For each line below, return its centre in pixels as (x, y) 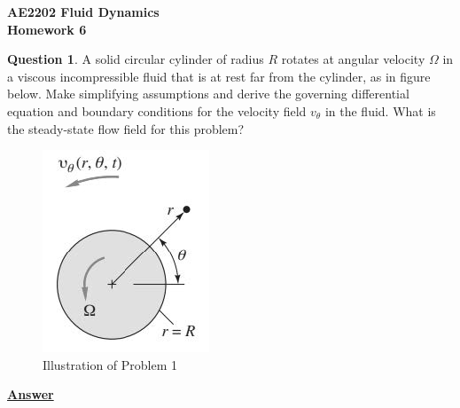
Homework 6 (47, 29)
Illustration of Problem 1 (110, 364)
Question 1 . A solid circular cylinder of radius (136, 59)
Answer (31, 394)
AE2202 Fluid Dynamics (83, 12)
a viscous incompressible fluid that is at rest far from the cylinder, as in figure (219, 76)
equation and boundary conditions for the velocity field (157, 110)
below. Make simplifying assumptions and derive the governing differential (208, 94)
